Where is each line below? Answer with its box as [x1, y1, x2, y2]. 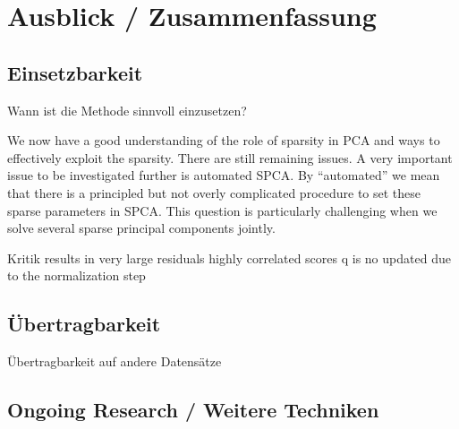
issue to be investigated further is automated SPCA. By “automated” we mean [7, 166, 440, 184]
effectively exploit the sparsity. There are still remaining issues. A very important [7, 148, 453, 167]
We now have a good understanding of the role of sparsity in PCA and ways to [7, 131, 440, 150]
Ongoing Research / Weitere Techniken [7, 396, 379, 424]
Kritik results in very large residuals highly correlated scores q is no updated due [7, 248, 451, 267]
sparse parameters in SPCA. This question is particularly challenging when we [7, 201, 438, 219]
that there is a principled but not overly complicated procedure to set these [7, 183, 421, 202]
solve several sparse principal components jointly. [7, 219, 276, 237]
